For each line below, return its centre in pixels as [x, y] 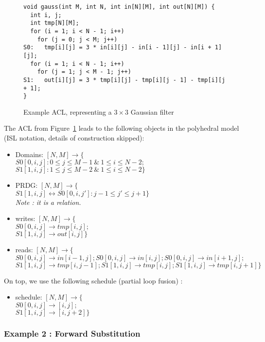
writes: [25, 218]
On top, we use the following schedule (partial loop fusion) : [93, 280]
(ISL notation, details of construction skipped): [74, 138]
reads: [24, 250]
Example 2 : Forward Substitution [72, 333]
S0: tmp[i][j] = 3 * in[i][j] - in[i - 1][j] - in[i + [117, 48]
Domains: [29, 154]
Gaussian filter [152, 111]
